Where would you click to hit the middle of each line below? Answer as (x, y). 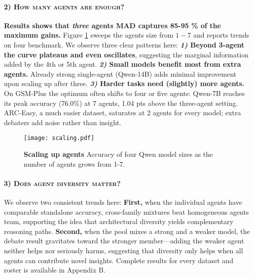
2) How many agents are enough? (64, 6)
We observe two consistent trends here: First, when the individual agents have (123, 202)
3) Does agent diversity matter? (62, 183)
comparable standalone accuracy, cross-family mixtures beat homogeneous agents (127, 211)
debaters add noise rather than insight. (63, 122)
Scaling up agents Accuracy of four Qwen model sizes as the (118, 154)
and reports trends (221, 35)
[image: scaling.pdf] (59, 138)
